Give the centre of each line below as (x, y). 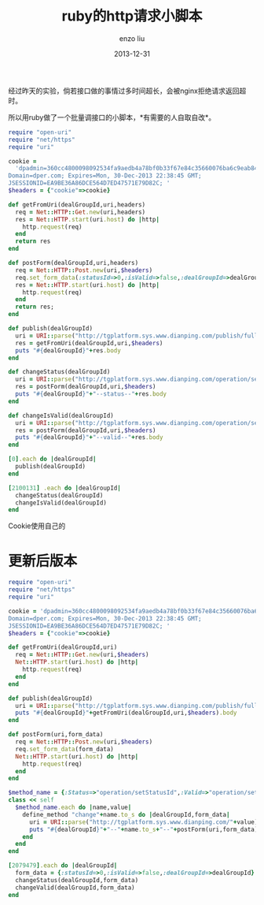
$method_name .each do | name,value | (73, 807)
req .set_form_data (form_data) (64, 749)
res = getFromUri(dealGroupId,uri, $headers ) (89, 343)
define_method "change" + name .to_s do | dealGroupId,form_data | (126, 814)
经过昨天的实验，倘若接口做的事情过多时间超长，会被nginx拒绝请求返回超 (127, 91)
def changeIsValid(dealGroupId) (61, 415)
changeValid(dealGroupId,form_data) (75, 888)
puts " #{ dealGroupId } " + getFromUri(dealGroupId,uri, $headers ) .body (126, 713)
